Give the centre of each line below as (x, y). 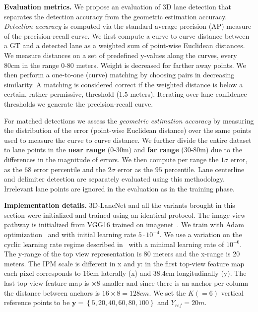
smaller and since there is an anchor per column (175, 283)
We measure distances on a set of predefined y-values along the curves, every (121, 55)
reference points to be (37, 302)
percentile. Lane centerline (204, 169)
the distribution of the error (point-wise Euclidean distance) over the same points (128, 130)
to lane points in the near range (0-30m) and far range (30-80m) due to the (123, 150)
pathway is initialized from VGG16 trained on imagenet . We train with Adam (124, 224)
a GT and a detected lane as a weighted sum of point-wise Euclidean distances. (125, 45)
